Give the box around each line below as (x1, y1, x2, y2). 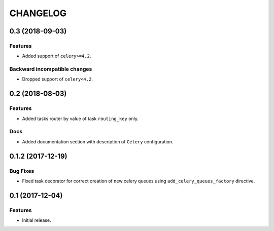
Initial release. (22, 217, 51, 223)
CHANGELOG (9, 8, 67, 19)
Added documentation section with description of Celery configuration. (22, 138, 174, 144)
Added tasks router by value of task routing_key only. (22, 115, 139, 122)
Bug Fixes (9, 167, 35, 174)
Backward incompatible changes (9, 66, 92, 73)
